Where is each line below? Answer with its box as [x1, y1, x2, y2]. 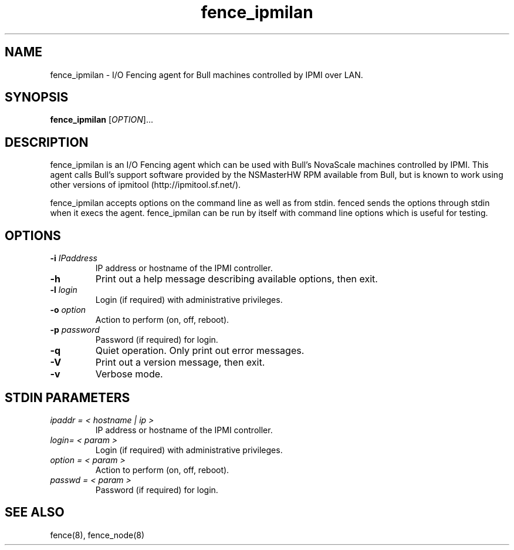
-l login [50, 285, 77, 295]
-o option [50, 305, 86, 315]
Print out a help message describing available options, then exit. [95, 273, 378, 285]
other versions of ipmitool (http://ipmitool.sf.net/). [50, 180, 241, 190]
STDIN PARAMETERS [5, 390, 130, 405]
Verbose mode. [95, 368, 163, 380]
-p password [50, 325, 100, 335]
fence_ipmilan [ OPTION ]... [50, 114, 153, 125]
